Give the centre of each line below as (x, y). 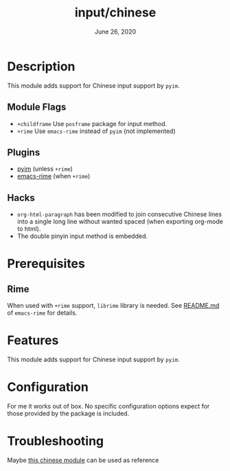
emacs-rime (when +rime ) (54, 176)
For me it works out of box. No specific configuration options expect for (108, 406)
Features (33, 340)
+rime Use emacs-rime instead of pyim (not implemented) (96, 131)
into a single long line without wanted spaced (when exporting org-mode (120, 221)
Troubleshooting (56, 441)
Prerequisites (46, 264)
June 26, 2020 (115, 32)
